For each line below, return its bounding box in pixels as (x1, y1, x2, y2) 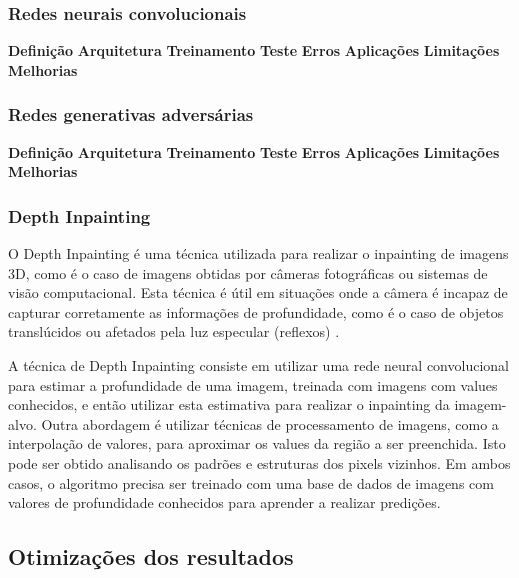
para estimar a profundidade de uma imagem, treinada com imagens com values (8, 374, 498, 395)
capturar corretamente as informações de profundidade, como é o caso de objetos (8, 301, 504, 322)
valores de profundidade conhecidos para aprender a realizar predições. (8, 492, 441, 513)
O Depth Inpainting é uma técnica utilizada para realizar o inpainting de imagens (8, 243, 509, 264)
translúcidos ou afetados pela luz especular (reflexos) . (8, 321, 340, 342)
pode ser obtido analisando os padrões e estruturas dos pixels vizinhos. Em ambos (8, 452, 511, 473)
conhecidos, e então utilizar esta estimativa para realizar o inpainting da (8, 394, 450, 415)
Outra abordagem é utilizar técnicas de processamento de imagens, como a (41, 413, 499, 434)
